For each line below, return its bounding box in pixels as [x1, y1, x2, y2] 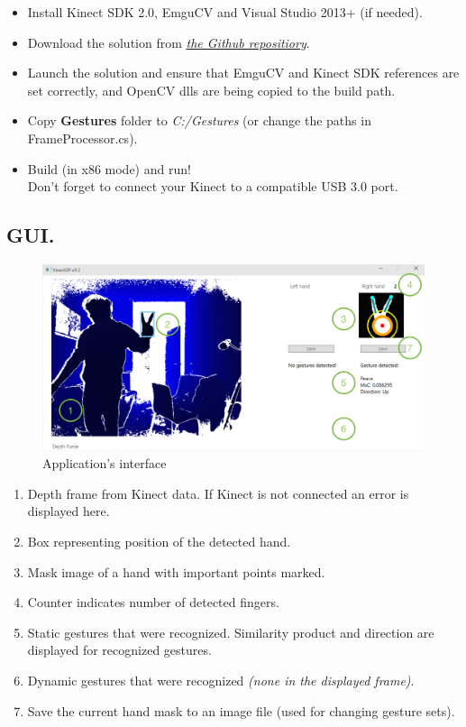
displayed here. [27, 502, 110, 520]
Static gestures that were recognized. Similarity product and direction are [27, 622, 434, 641]
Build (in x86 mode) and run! [27, 159, 191, 178]
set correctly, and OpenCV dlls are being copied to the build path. [27, 80, 396, 99]
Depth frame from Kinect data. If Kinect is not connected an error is [27, 483, 409, 502]
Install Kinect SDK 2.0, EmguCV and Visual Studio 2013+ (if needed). [27, 3, 423, 21]
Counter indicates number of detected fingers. [27, 593, 279, 612]
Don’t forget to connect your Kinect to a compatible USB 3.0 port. [27, 177, 398, 196]
